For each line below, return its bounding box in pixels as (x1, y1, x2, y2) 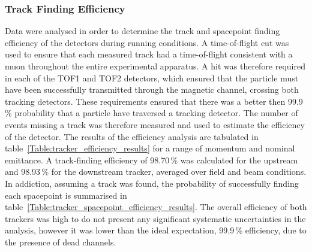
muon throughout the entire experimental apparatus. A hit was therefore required (5, 60, 306, 72)
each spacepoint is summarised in (5, 189, 127, 201)
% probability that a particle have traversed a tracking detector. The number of (5, 107, 298, 119)
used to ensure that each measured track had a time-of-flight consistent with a (5, 48, 293, 60)
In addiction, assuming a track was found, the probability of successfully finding (5, 177, 299, 189)
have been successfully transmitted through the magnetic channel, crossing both (5, 83, 299, 96)
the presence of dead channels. (5, 235, 116, 248)
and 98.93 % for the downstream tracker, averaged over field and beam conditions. (5, 165, 307, 178)
